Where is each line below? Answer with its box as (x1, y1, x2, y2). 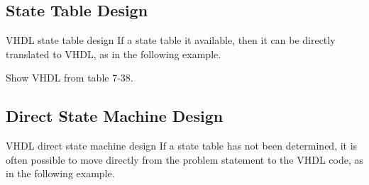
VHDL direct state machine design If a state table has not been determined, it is (6, 138, 358, 153)
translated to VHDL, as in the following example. (6, 46, 221, 61)
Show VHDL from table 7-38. (6, 70, 133, 85)
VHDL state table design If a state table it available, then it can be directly (6, 33, 336, 47)
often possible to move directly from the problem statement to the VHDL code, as (6, 152, 363, 167)
